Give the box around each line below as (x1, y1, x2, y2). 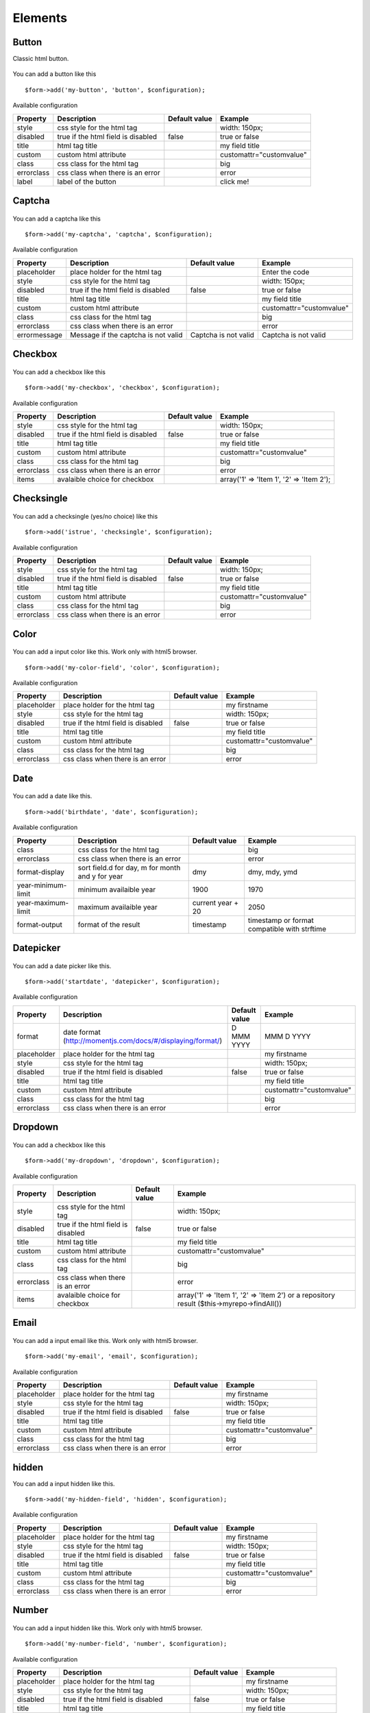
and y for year (77, 871, 123, 880)
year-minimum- (16, 880, 67, 890)
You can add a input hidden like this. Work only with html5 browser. (12, 1624, 203, 1632)
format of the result (77, 920, 140, 929)
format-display (16, 867, 64, 876)
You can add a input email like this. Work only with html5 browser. (12, 1336, 198, 1344)
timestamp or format (247, 915, 314, 925)
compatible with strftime (247, 924, 327, 933)
